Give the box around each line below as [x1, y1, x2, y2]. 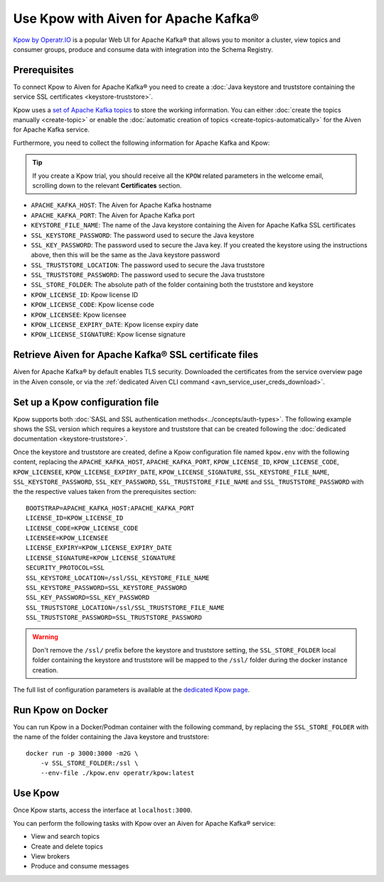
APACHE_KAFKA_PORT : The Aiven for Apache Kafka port [31, 210, 195, 220]
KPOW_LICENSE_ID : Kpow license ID [31, 290, 139, 299]
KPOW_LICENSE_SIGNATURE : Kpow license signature [31, 330, 186, 339]
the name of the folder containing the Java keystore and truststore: [13, 733, 210, 741]
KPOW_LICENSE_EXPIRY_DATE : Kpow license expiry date [31, 321, 199, 329]
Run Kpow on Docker [13, 704, 108, 716]
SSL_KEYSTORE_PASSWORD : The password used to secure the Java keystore [31, 231, 255, 240]
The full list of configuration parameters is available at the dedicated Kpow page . [13, 686, 250, 694]
